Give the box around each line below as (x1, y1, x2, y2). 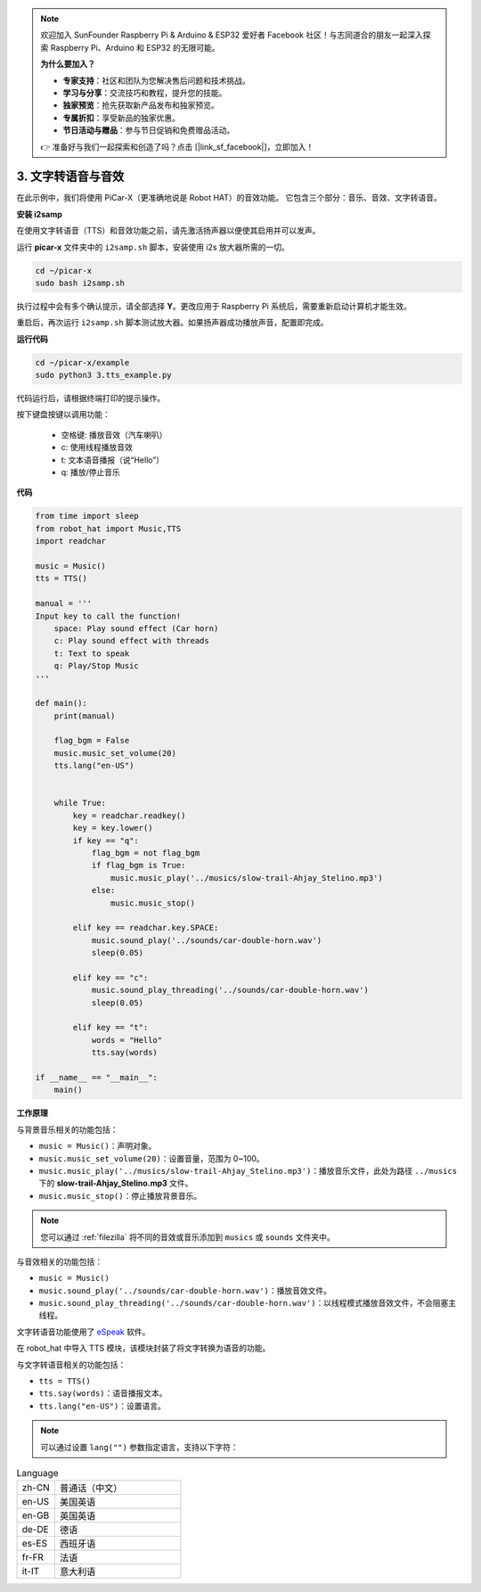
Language (16, 1467, 59, 1480)
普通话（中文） (59, 1482, 123, 1495)
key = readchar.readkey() (72, 810, 186, 820)
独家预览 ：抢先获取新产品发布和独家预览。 (62, 100, 219, 111)
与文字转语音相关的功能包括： (16, 1359, 126, 1370)
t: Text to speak (53, 648, 130, 659)
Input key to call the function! (35, 611, 182, 621)
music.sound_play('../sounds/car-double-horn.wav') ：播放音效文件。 (38, 1284, 332, 1296)
